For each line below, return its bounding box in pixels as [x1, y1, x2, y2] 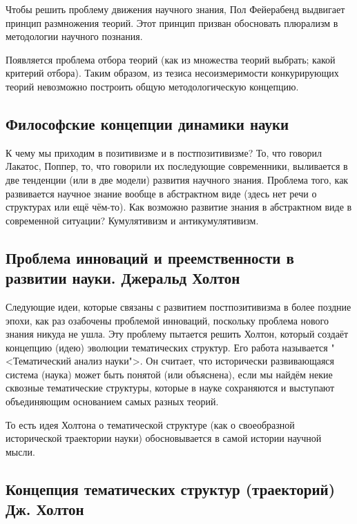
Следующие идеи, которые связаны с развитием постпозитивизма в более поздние [6, 299, 351, 313]
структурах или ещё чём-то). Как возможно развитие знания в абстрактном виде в [6, 200, 352, 214]
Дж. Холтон [6, 498, 84, 520]
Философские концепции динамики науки [6, 113, 289, 134]
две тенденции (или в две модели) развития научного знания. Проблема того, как [6, 172, 349, 186]
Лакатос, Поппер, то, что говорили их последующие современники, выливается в [6, 159, 348, 173]
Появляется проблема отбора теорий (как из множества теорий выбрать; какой [6, 52, 336, 66]
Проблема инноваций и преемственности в [6, 246, 294, 268]
